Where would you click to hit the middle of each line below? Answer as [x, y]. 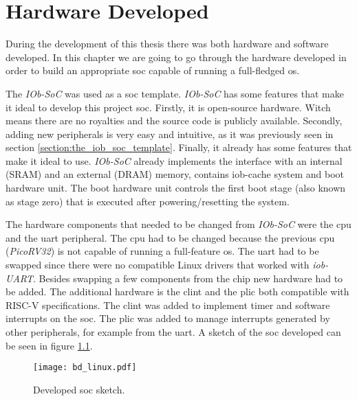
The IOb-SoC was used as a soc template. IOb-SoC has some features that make [175, 93]
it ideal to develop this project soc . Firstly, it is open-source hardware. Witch [168, 107]
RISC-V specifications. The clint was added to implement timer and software [168, 305]
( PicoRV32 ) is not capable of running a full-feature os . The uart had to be [162, 251]
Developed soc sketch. [79, 389]
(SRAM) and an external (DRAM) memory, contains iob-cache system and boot [175, 174]
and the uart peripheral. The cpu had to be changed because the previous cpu [170, 237]
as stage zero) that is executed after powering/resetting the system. [148, 201]
